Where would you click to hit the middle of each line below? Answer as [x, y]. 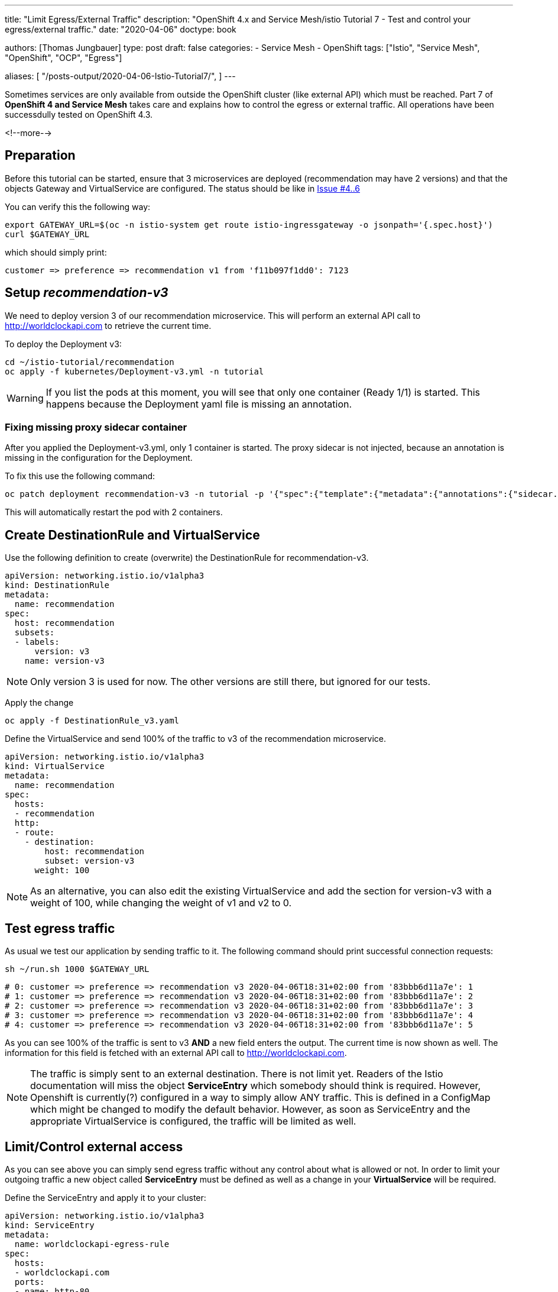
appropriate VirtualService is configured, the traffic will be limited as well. [193, 1121]
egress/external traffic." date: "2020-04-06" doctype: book [121, 29]
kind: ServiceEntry [50, 1225]
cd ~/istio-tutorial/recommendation [90, 362]
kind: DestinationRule [57, 585]
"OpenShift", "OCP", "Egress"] [64, 58]
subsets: [35, 633]
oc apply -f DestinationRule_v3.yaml [92, 721]
